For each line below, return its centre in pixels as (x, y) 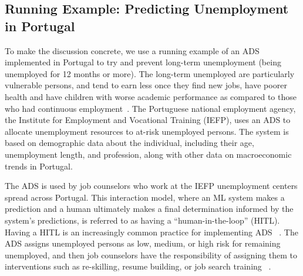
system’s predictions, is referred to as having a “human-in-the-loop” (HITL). (142, 220)
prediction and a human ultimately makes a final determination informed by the (149, 209)
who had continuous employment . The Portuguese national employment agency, (150, 108)
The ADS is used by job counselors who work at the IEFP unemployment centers (151, 186)
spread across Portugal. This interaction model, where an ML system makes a (145, 197)
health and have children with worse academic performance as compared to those (151, 96)
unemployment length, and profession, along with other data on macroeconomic (148, 154)
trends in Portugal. (39, 166)
